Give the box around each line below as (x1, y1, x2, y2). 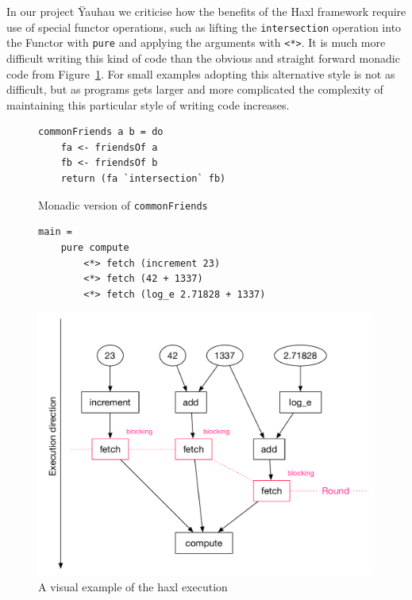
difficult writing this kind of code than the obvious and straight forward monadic (6, 49, 400, 66)
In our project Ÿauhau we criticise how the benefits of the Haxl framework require (6, 3, 406, 19)
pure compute (60, 241, 129, 253)
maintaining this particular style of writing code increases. (6, 96, 290, 113)
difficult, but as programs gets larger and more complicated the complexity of (6, 81, 383, 98)
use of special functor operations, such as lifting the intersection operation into (6, 18, 402, 35)
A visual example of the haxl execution (38, 578, 228, 594)
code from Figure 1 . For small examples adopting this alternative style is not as (6, 65, 395, 82)
